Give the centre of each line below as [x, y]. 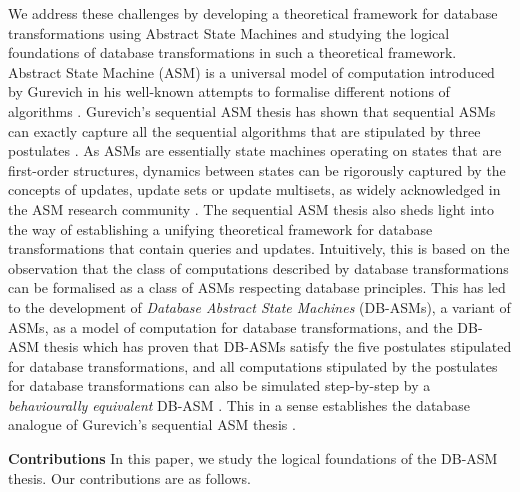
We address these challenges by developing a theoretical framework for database [253, 13]
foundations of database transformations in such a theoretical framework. [232, 52]
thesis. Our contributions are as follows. [129, 477]
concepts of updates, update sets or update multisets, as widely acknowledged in [254, 189]
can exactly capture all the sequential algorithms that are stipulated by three [244, 130]
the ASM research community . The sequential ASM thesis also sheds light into [251, 208]
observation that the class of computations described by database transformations [258, 267]
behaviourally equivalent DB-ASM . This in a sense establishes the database [239, 404]
